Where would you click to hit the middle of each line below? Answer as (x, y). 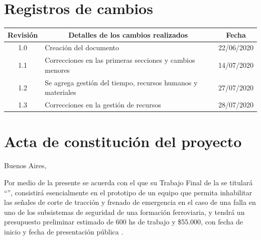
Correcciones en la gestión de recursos (103, 105)
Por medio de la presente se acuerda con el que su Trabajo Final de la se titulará (128, 182)
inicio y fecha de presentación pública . (64, 231)
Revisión (23, 34)
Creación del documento (82, 47)
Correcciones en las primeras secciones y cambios (120, 60)
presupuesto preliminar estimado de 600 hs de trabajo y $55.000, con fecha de (124, 222)
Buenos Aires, (25, 165)
